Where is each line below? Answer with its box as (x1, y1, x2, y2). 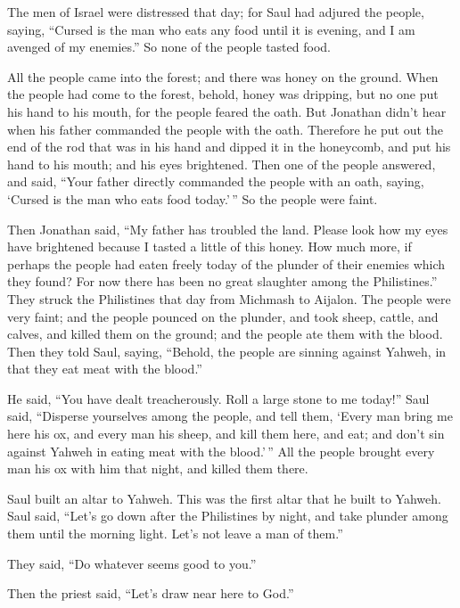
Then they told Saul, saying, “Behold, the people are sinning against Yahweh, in (7, 341, 447, 360)
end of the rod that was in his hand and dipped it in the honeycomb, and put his (7, 137, 451, 156)
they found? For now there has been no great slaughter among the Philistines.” (7, 272, 438, 291)
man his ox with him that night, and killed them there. (7, 459, 308, 478)
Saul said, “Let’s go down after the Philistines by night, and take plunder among (7, 506, 448, 525)
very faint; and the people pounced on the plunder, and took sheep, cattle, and (7, 307, 439, 325)
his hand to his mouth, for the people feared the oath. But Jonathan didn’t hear (7, 102, 447, 120)
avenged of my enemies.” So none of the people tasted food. (7, 37, 331, 56)
